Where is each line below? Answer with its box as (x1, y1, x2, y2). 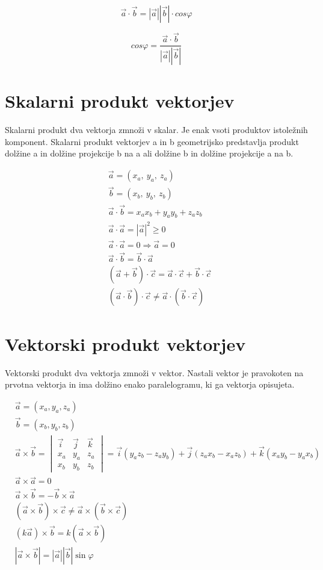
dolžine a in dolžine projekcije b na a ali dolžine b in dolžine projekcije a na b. (5, 147, 294, 160)
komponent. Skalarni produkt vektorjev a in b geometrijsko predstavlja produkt (5, 135, 299, 147)
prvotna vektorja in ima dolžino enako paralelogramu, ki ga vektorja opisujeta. (5, 378, 295, 391)
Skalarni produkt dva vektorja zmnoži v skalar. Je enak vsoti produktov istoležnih (5, 123, 308, 136)
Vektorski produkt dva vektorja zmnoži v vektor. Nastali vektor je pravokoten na (5, 366, 304, 379)
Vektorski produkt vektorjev (5, 331, 246, 356)
